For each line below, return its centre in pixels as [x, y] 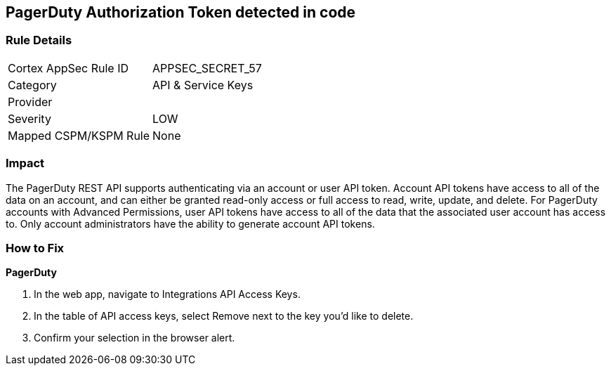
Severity [29, 118]
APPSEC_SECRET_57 [207, 68]
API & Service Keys [203, 85]
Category [32, 85]
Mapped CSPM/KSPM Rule [79, 135]
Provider [30, 102]
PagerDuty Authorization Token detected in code [181, 12]
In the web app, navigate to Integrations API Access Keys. [167, 294]
